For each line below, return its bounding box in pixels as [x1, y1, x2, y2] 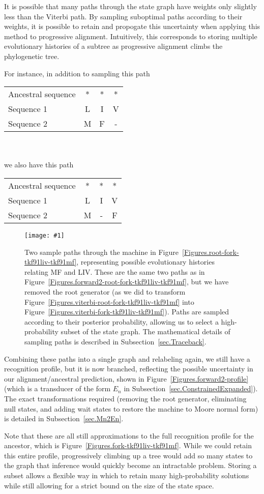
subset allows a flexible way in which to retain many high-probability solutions [4, 470, 249, 481]
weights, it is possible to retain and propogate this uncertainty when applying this [4, 21, 260, 32]
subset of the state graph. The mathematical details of [61, 326, 230, 337]
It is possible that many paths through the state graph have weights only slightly [4, 1, 257, 11]
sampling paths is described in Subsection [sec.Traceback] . [24, 336, 207, 346]
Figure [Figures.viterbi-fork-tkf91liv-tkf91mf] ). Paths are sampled [24, 306, 229, 317]
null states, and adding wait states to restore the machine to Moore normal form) [4, 403, 258, 414]
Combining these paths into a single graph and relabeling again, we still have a [4, 353, 250, 364]
